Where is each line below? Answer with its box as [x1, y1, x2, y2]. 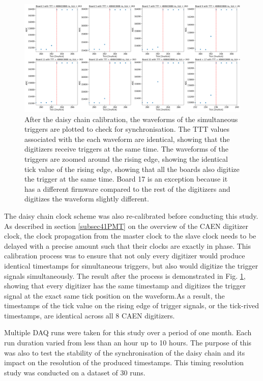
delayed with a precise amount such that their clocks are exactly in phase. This [4, 240, 251, 251]
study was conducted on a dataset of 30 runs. [4, 367, 145, 377]
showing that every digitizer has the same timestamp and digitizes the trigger [4, 280, 246, 291]
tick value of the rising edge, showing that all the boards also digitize [24, 163, 240, 174]
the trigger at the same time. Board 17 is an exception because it [24, 173, 228, 184]
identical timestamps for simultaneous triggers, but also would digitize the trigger [4, 260, 258, 271]
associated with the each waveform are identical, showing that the [24, 133, 230, 144]
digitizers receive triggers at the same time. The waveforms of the [24, 143, 228, 154]
